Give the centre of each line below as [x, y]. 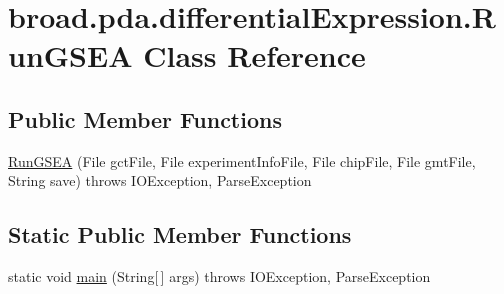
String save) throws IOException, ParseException [160, 180]
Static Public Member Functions [180, 234]
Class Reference [254, 55]
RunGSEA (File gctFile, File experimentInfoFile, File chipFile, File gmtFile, [242, 160]
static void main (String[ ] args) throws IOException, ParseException [219, 276]
